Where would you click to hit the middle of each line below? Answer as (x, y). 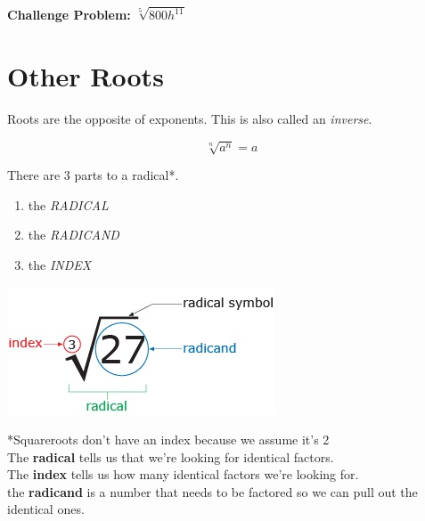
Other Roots (86, 76)
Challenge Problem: (69, 15)
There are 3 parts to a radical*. (93, 175)
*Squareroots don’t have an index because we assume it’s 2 (168, 440)
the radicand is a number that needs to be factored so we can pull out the (212, 491)
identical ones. (46, 509)
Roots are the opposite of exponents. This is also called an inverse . (190, 118)
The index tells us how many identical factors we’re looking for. (183, 474)
